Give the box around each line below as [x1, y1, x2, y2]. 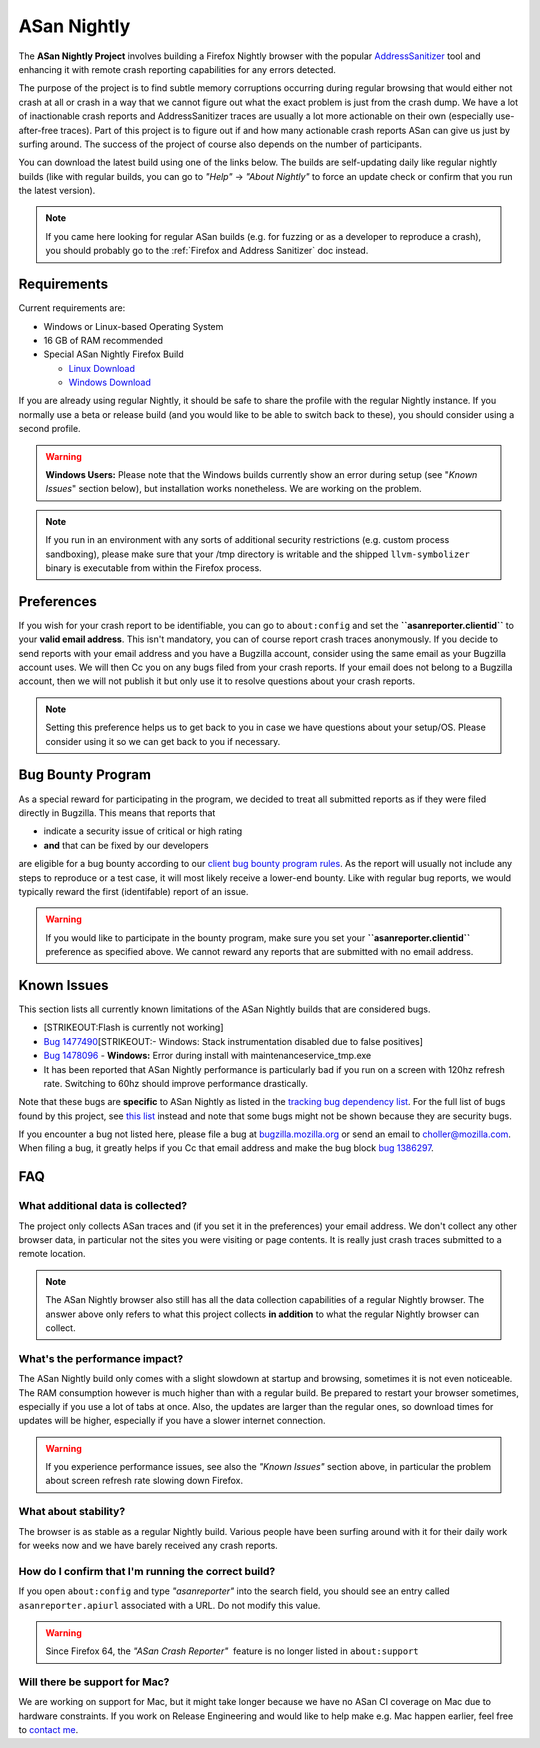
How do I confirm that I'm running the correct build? [18, 1564, 276, 1578]
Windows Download [68, 376, 152, 389]
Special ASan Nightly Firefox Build [43, 348, 184, 360]
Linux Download [68, 362, 135, 374]
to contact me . [18, 1724, 79, 1736]
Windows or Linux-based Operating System [43, 320, 224, 332]
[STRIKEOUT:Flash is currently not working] [43, 1021, 224, 1034]
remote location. [18, 1248, 86, 1260]
